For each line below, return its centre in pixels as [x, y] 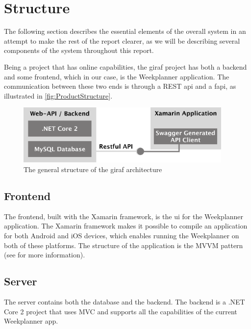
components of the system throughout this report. [79, 50]
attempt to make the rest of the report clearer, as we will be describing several [122, 40]
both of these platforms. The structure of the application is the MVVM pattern [124, 245]
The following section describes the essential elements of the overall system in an [125, 31]
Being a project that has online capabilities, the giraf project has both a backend [125, 66]
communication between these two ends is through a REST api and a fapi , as [120, 86]
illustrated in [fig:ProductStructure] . [58, 95]
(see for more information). [45, 255]
